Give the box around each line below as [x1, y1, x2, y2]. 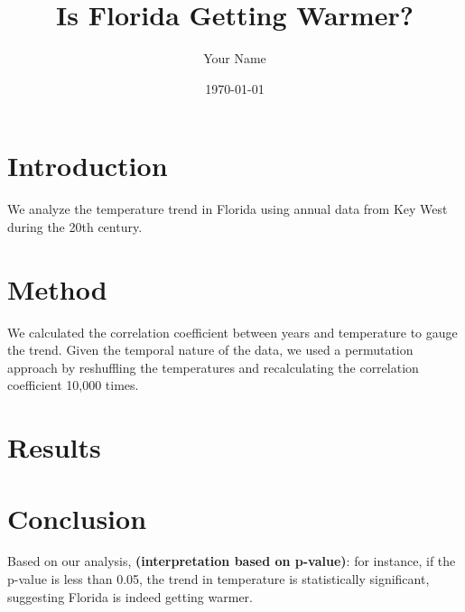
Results [7, 429, 101, 466]
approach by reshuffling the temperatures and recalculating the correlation [7, 357, 419, 376]
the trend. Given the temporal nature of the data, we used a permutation [7, 340, 414, 359]
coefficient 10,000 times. [7, 376, 139, 394]
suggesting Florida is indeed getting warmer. [7, 587, 253, 606]
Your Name [203, 49, 266, 68]
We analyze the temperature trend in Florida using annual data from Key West [7, 199, 448, 218]
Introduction [7, 147, 168, 184]
